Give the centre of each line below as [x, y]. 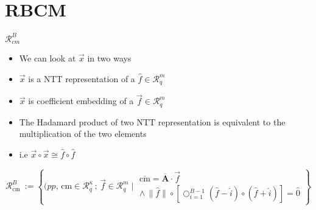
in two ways [109, 58]
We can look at [47, 58]
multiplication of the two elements [83, 134]
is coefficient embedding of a [81, 101]
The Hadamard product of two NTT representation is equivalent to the [152, 121]
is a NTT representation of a [82, 78]
